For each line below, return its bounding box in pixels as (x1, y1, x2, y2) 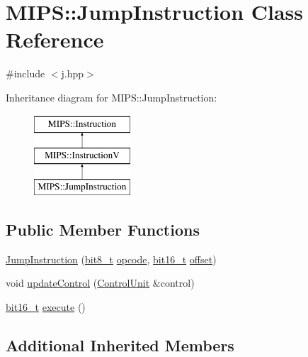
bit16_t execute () (6, 299, 86, 314)
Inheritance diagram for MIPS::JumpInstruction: (6, 89, 217, 104)
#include (6, 66, 45, 81)
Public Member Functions (6, 218, 200, 240)
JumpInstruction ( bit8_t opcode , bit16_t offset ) (6, 251, 217, 266)
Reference (6, 25, 104, 54)
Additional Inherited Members (6, 334, 234, 356)
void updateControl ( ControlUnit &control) (6, 275, 195, 290)
